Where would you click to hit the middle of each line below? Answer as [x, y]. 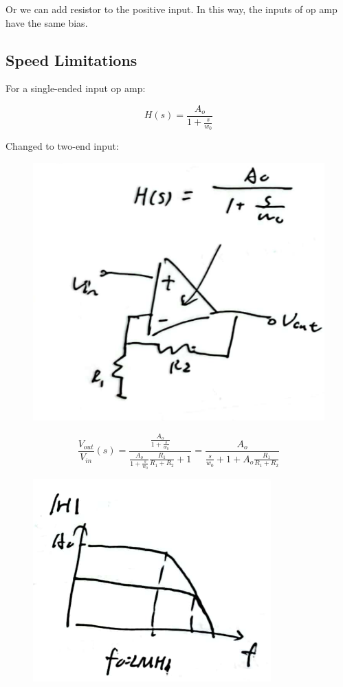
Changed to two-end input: [62, 146]
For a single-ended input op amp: [76, 88]
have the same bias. [47, 22]
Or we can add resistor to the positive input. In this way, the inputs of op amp [171, 9]
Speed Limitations [71, 59]
